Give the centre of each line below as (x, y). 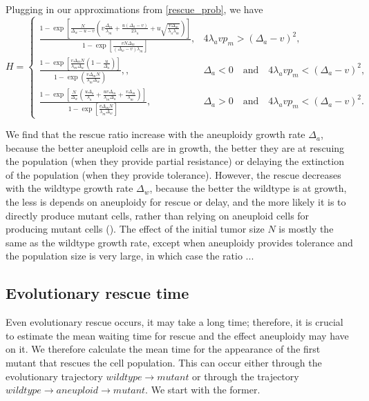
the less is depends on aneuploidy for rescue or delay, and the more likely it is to (176, 202)
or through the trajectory (246, 376)
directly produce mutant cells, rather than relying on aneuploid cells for (158, 215)
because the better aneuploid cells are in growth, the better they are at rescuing (175, 147)
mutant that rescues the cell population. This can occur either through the (164, 362)
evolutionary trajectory (54, 376)
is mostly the (306, 229)
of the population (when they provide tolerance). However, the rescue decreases (173, 174)
